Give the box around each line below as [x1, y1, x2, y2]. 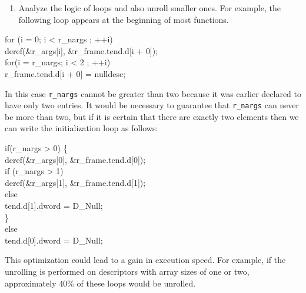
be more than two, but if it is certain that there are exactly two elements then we [5, 110, 299, 122]
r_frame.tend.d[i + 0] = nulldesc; [5, 67, 126, 79]
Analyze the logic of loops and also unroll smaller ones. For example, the [18, 2, 281, 14]
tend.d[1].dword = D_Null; [5, 199, 103, 212]
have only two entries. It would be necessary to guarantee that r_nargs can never [5, 99, 300, 111]
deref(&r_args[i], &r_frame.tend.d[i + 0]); [5, 44, 158, 56]
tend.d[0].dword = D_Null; [5, 234, 103, 246]
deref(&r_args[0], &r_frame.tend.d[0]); [5, 153, 146, 165]
